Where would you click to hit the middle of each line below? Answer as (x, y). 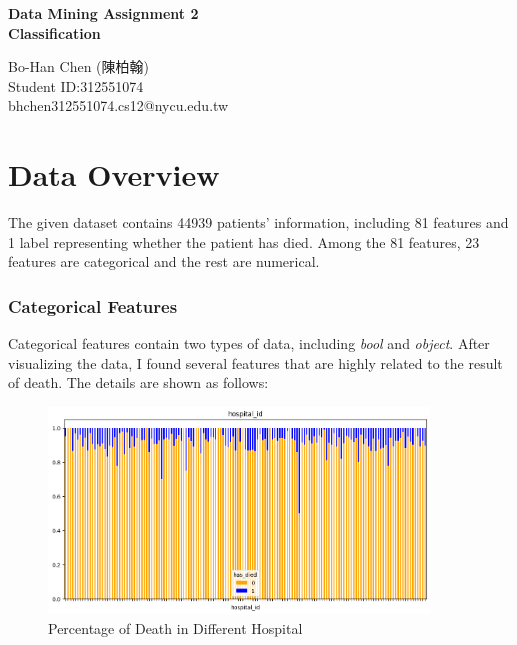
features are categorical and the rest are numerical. (164, 261)
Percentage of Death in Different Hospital (175, 627)
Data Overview (114, 174)
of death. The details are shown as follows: (138, 382)
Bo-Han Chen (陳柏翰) (78, 66)
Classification (54, 32)
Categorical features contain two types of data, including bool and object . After (249, 343)
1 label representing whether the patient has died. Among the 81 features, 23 (244, 241)
